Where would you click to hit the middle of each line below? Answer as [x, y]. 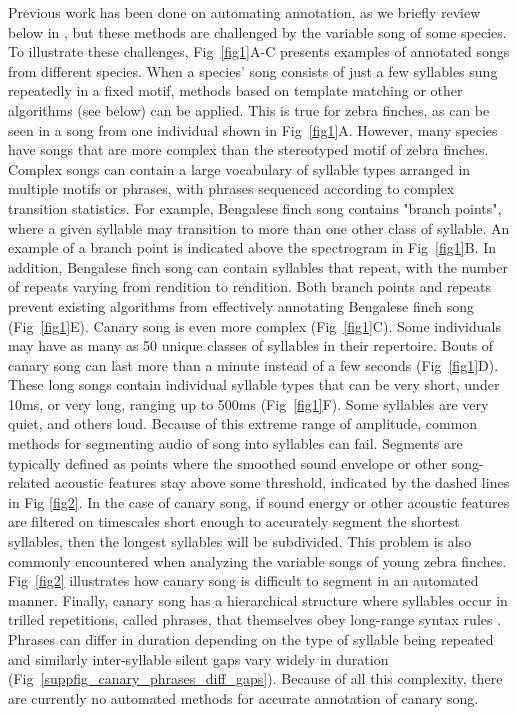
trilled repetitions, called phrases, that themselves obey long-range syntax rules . [255, 619]
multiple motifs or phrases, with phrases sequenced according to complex [231, 188]
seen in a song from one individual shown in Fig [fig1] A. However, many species [253, 129]
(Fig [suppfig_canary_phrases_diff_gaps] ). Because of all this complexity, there [255, 678]
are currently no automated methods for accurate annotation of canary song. [243, 697]
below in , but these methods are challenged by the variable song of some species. [257, 31]
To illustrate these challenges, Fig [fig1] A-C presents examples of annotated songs [259, 51]
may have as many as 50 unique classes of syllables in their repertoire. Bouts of [251, 345]
